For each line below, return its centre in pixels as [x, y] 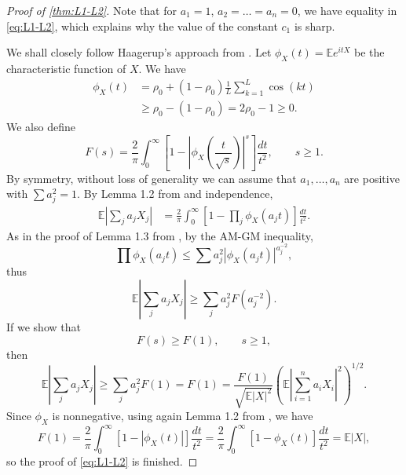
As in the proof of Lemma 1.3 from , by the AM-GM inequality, [160, 235]
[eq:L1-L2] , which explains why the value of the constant [142, 26]
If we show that [44, 326]
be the [369, 52]
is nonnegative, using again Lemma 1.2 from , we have [183, 416]
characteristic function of [66, 68]
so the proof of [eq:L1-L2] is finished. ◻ [102, 461]
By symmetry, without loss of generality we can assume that [152, 178]
